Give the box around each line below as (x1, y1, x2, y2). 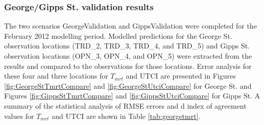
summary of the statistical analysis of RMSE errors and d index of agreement (4, 100, 247, 111)
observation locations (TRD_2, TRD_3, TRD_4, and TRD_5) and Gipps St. (4, 40, 250, 51)
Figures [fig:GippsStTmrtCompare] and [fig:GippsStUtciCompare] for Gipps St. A (4, 90, 260, 101)
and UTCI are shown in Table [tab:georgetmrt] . (52, 110, 201, 121)
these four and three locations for (4, 70, 108, 81)
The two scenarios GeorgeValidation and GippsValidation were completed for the (4, 20, 257, 31)
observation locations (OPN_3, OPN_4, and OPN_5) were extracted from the (4, 51, 252, 61)
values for (4, 110, 34, 121)
